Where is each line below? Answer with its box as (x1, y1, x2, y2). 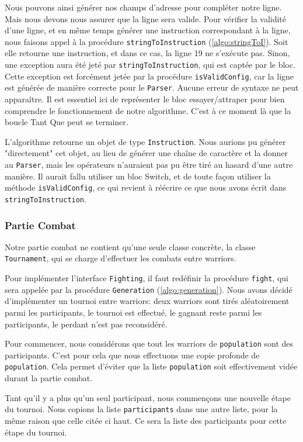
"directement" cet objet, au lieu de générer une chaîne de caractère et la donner (5, 147, 288, 159)
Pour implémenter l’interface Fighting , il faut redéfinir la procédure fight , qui (5, 272, 288, 284)
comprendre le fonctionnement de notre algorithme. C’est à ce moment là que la (5, 104, 291, 116)
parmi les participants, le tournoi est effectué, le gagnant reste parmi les (5, 306, 262, 318)
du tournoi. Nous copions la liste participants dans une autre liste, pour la (5, 403, 278, 415)
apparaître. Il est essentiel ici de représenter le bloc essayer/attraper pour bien (5, 93, 285, 105)
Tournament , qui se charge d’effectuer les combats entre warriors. (5, 252, 236, 264)
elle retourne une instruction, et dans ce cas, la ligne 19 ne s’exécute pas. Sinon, (5, 47, 290, 59)
